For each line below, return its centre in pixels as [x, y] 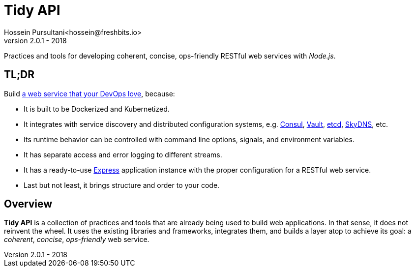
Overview [28, 204]
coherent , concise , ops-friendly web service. [77, 240]
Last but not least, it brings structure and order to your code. [122, 185]
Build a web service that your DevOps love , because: [89, 93]
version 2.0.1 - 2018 [35, 40]
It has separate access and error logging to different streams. [123, 154]
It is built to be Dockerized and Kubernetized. [97, 109]
